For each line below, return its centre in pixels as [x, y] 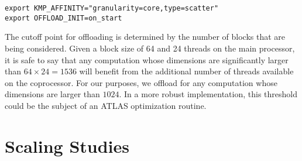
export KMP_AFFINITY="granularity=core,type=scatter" [112, 8]
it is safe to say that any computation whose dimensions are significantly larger [147, 59]
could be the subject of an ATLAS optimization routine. [106, 105]
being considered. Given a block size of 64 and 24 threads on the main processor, [150, 48]
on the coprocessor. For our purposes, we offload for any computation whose [141, 82]
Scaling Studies [67, 145]
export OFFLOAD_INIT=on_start [64, 18]
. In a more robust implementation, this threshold [208, 94]
